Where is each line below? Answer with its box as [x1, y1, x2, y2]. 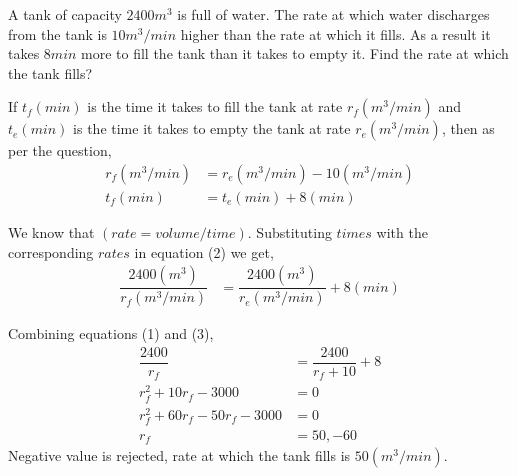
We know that [8, 222, 95, 243]
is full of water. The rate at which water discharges [177, 4, 490, 24]
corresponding [8, 241, 94, 262]
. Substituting [247, 222, 332, 243]
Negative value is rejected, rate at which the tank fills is [8, 445, 351, 466]
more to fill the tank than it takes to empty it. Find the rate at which [81, 43, 509, 64]
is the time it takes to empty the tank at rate [73, 118, 351, 139]
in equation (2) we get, [134, 241, 274, 262]
